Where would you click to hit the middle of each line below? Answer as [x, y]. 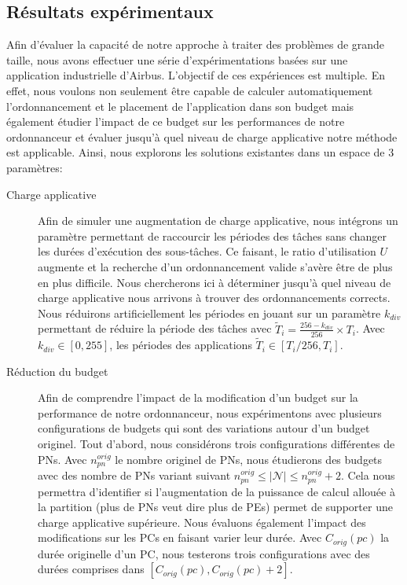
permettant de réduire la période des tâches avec [155, 328]
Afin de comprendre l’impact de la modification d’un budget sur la [198, 397]
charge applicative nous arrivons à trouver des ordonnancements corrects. [214, 298]
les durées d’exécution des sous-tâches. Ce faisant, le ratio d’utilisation [207, 251]
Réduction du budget [57, 371]
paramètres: [35, 167]
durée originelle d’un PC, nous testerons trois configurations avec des [204, 553]
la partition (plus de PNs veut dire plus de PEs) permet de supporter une [215, 507]
